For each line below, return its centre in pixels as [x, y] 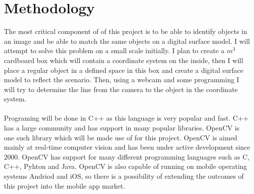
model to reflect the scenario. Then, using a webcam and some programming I [122, 80]
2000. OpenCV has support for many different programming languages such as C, [127, 156]
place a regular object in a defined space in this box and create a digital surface [124, 70]
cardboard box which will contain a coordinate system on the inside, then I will [124, 60]
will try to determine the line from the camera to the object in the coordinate [121, 89]
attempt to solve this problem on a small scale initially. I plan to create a [114, 50]
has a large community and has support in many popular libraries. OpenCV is [122, 128]
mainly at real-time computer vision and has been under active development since [127, 147]
